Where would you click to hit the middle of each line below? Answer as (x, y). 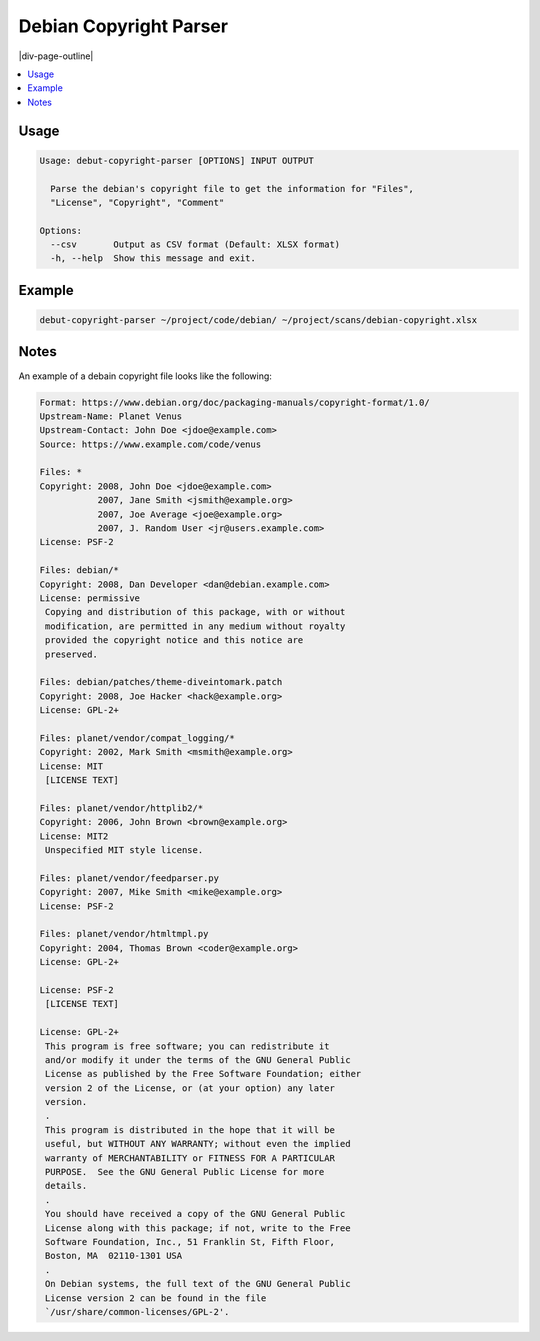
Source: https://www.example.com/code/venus (150, 444)
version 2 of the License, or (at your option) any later (190, 1088)
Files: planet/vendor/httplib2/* (121, 808)
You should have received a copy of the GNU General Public (195, 1214)
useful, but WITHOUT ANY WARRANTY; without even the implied (198, 1144)
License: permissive (89, 598)
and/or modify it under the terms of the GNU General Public (198, 1059)
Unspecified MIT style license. (124, 850)
